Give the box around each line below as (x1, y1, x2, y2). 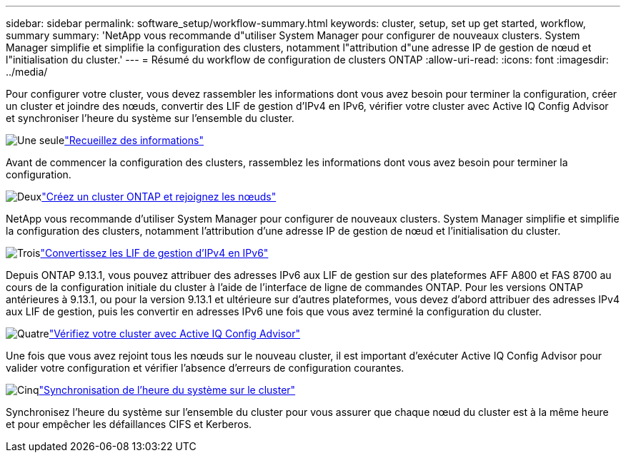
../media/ (6, 66, 48, 78)
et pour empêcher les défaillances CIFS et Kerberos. (6, 418, 252, 430)
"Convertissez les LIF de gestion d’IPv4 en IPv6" (40, 247, 269, 259)
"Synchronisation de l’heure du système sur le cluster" (39, 384, 296, 396)
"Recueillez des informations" (64, 134, 204, 146)
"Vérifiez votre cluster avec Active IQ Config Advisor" (49, 327, 301, 340)
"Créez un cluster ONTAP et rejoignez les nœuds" (41, 190, 277, 203)
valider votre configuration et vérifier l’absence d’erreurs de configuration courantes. (6, 362, 404, 374)
